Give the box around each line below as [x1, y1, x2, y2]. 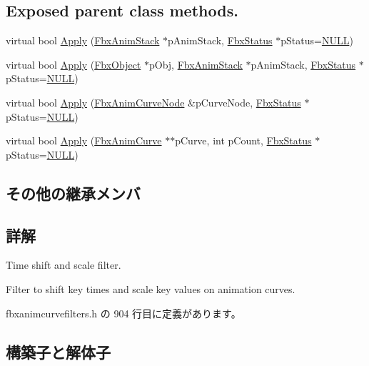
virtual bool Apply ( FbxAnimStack [6, 33, 160, 48]
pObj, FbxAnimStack [148, 56, 243, 71]
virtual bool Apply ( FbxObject [6, 56, 141, 71]
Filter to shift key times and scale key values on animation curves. [6, 281, 295, 296]
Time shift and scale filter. [6, 257, 121, 272]
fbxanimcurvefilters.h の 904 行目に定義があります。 [6, 305, 241, 320]
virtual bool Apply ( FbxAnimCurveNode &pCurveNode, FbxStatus [6, 94, 301, 109]
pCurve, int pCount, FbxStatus [175, 133, 312, 148]
